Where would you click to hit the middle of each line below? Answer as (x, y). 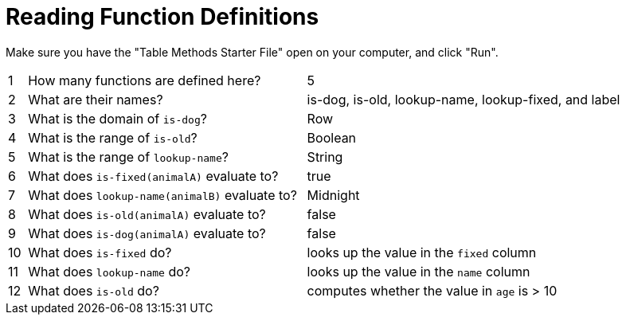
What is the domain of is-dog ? (117, 118)
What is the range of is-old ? (113, 137)
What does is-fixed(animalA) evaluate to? (153, 176)
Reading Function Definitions (162, 17)
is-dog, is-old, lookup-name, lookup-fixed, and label (464, 99)
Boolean (332, 137)
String (325, 157)
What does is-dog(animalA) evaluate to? (147, 233)
